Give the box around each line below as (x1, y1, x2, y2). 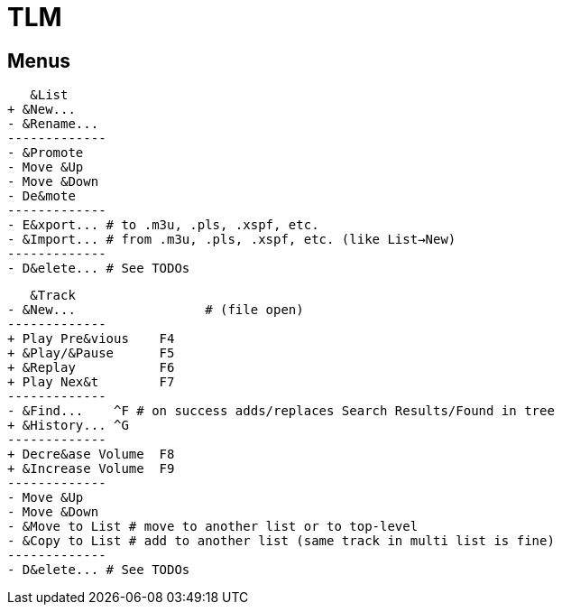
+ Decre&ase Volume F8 (7, 447, 175, 462)
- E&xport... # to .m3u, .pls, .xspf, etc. (7, 218, 319, 233)
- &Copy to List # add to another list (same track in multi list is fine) (7, 533, 555, 549)
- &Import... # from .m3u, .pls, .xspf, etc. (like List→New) (7, 232, 456, 247)
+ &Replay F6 (7, 360, 175, 376)
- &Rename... (7, 116, 99, 132)
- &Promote (7, 145, 84, 161)
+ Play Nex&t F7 (7, 375, 175, 390)
